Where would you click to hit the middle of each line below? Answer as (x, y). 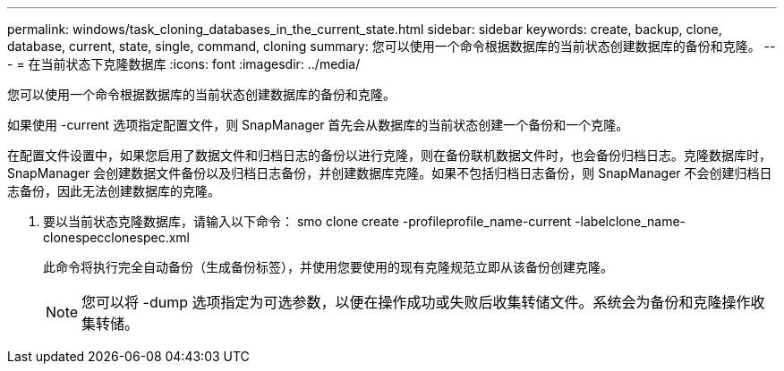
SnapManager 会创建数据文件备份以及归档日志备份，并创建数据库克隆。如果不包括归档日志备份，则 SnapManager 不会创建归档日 (390, 173)
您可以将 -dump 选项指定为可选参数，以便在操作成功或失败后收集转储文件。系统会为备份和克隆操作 (416, 302)
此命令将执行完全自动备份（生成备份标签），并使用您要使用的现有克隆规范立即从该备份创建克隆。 (328, 267)
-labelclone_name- (631, 221)
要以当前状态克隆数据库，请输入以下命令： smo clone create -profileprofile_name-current (307, 221)
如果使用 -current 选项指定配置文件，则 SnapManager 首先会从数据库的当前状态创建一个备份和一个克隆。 (318, 125)
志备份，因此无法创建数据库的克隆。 (114, 191)
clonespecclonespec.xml (117, 237)
